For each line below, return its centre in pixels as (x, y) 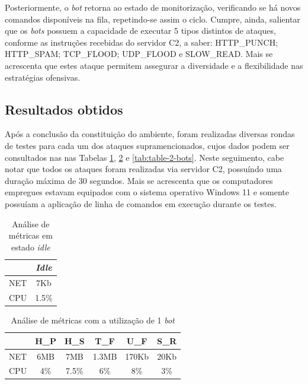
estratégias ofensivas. (43, 77)
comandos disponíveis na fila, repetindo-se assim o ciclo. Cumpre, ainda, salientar (153, 19)
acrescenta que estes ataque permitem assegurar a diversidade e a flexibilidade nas (154, 65)
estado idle (31, 247)
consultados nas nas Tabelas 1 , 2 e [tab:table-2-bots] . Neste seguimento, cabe (145, 157)
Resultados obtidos (64, 109)
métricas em (31, 235)
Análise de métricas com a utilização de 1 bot (93, 320)
